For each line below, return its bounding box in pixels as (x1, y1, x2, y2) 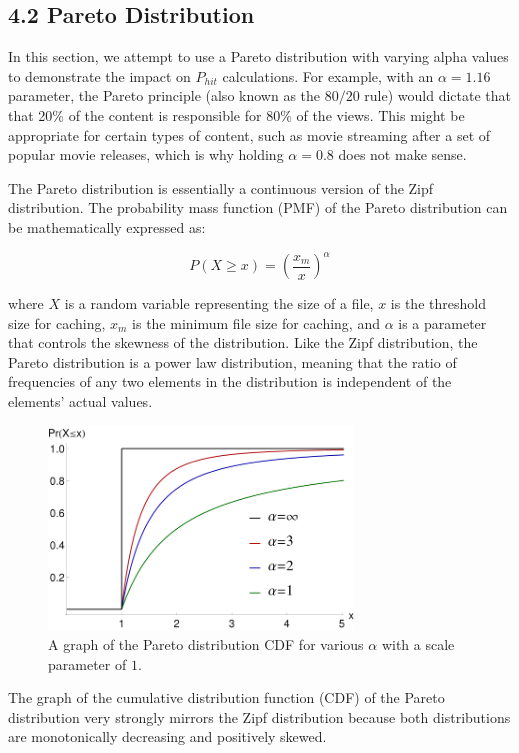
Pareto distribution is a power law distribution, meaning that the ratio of (8, 351, 457, 372)
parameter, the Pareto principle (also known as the (8, 85, 321, 106)
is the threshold (390, 293, 486, 314)
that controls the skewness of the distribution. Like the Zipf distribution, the (8, 332, 478, 353)
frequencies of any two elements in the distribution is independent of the (8, 371, 452, 392)
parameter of (48, 653, 127, 674)
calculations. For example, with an (222, 65, 434, 86)
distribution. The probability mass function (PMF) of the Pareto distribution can (8, 197, 508, 218)
